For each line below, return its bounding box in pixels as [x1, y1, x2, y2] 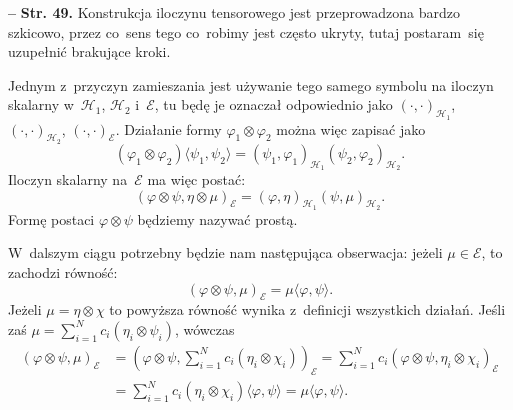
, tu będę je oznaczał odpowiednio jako [154, 94, 393, 115]
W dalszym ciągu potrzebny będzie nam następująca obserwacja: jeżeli [8, 242, 443, 263]
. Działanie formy [115, 118, 222, 139]
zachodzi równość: [8, 261, 118, 282]
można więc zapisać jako [276, 118, 426, 139]
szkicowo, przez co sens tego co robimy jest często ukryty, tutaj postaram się [8, 21, 484, 42]
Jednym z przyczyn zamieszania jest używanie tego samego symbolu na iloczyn [8, 74, 494, 95]
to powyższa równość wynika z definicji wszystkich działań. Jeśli [109, 299, 506, 320]
